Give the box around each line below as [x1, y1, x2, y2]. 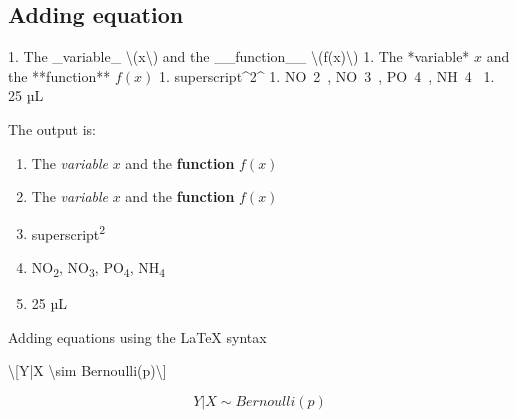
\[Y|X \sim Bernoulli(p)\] [8, 360, 167, 381]
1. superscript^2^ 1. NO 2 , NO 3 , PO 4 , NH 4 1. [159, 65, 495, 86]
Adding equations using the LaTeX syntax [8, 326, 267, 347]
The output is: [8, 118, 96, 139]
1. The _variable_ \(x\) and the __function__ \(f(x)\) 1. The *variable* [8, 46, 470, 67]
